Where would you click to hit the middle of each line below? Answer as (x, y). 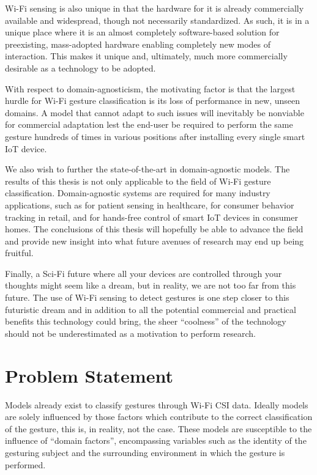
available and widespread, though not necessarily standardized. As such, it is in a (157, 20)
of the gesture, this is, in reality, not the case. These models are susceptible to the (158, 428)
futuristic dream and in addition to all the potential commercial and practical (151, 309)
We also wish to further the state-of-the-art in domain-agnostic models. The (147, 169)
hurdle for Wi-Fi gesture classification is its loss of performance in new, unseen (153, 101)
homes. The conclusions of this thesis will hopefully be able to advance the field (154, 229)
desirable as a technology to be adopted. (80, 68)
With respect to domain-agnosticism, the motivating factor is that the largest (150, 88)
